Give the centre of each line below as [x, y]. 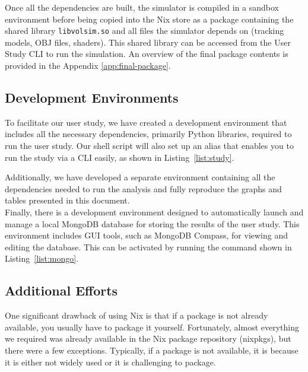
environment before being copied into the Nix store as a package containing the [149, 19]
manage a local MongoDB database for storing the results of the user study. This [152, 223]
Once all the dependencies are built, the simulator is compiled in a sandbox [142, 7]
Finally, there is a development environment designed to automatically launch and [154, 212]
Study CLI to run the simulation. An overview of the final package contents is [147, 54]
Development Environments [92, 98]
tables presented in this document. [67, 200]
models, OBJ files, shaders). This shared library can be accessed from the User [148, 42]
